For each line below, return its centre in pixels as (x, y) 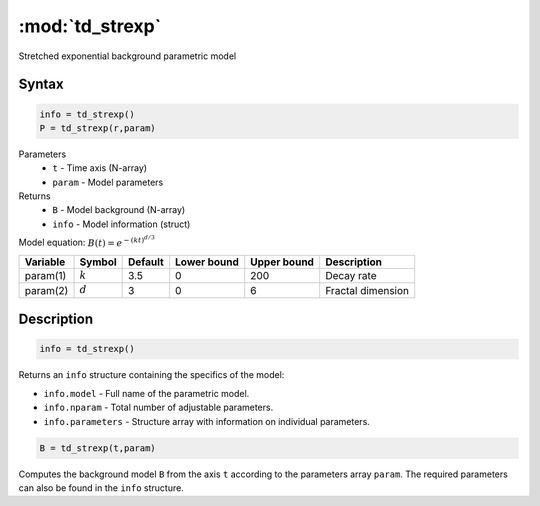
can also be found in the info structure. (101, 487)
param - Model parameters (108, 182)
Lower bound (207, 262)
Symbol (98, 262)
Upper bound (282, 262)
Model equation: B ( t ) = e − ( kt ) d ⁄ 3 (86, 241)
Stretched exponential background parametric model (127, 56)
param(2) (46, 290)
